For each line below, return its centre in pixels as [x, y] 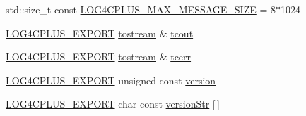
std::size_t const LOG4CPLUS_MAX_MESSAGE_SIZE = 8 [141, 9]
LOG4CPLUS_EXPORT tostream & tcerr [99, 57]
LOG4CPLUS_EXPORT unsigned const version [111, 80]
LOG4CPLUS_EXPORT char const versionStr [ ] [113, 104]
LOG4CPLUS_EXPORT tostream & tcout [100, 33]
